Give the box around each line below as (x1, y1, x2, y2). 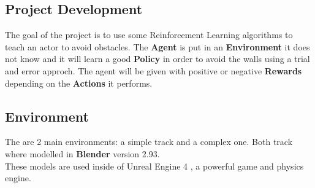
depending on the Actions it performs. (5, 76, 153, 89)
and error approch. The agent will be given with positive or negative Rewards (5, 64, 302, 77)
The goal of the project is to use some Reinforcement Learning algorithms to (5, 28, 293, 41)
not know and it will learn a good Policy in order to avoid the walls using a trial (5, 52, 310, 65)
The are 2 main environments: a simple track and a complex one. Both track (5, 135, 293, 148)
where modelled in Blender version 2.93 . (5, 147, 160, 160)
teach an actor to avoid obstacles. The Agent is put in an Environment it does (5, 40, 310, 53)
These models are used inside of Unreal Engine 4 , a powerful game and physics (5, 159, 304, 172)
